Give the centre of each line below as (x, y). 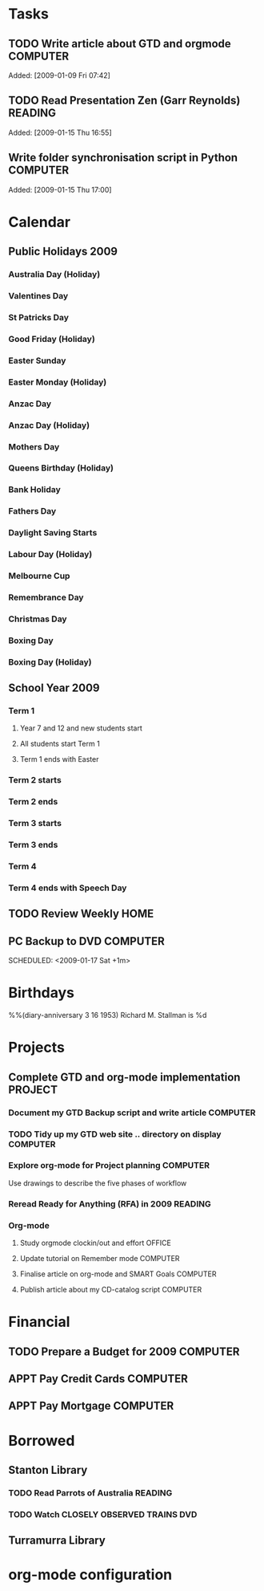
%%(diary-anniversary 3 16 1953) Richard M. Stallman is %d (108, 1015)
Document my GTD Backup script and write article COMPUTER (132, 1113)
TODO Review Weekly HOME (81, 914)
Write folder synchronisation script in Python (123, 158)
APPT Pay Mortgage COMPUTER (91, 1406)
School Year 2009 (54, 688)
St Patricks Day (39, 317)
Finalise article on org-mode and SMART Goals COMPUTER (118, 1274)
